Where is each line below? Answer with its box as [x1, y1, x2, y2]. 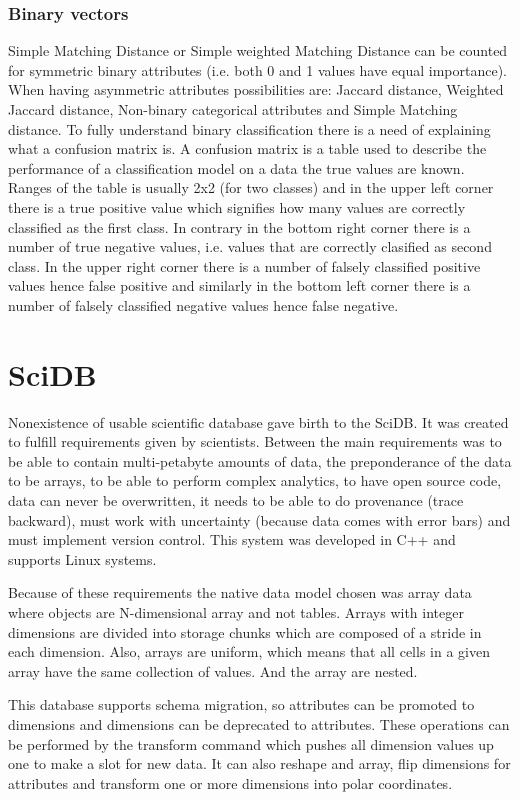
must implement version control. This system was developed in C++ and [8, 529, 456, 550]
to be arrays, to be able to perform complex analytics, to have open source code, [8, 470, 502, 491]
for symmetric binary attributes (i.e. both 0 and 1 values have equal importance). [8, 59, 507, 80]
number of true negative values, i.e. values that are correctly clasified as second [8, 236, 492, 257]
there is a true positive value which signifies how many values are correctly [8, 196, 466, 217]
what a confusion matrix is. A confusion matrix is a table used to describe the [8, 138, 487, 159]
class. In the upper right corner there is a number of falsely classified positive [8, 255, 481, 276]
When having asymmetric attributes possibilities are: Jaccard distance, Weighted [8, 79, 504, 100]
